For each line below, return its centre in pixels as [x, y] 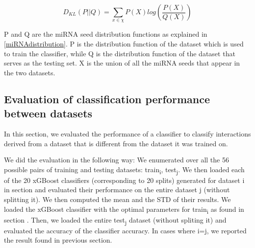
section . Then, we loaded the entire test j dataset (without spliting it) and [115, 220]
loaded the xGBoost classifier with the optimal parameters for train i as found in [124, 209]
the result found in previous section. [58, 240]
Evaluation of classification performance [107, 99]
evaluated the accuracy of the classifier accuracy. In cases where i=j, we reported [125, 230]
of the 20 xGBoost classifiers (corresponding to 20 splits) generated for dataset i [124, 180]
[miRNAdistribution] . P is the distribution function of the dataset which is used [124, 43]
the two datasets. [30, 72]
